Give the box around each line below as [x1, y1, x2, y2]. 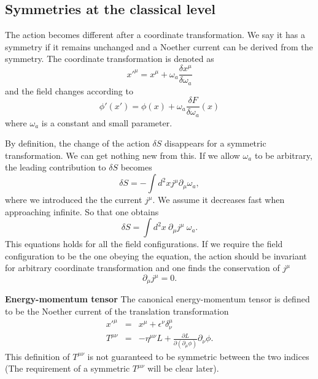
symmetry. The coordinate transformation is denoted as [5, 52, 214, 65]
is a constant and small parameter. [41, 116, 173, 129]
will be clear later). [147, 362, 219, 375]
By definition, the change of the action [5, 137, 150, 150]
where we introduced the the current [5, 193, 142, 206]
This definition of [5, 350, 70, 362]
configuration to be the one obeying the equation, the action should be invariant [5, 249, 307, 262]
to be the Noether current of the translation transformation [5, 305, 229, 318]
